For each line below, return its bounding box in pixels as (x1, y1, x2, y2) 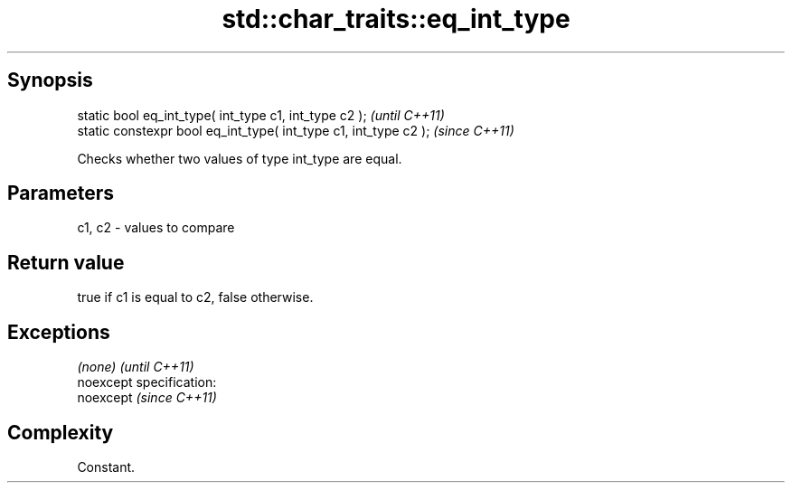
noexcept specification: (77, 374, 217, 391)
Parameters (7, 182, 114, 205)
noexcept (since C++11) (77, 390, 217, 406)
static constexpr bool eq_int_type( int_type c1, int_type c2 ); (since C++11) (77, 122, 514, 138)
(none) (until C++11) (77, 359, 194, 375)
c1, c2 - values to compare (77, 220, 235, 236)
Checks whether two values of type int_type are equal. (77, 150, 402, 166)
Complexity (7, 420, 114, 444)
